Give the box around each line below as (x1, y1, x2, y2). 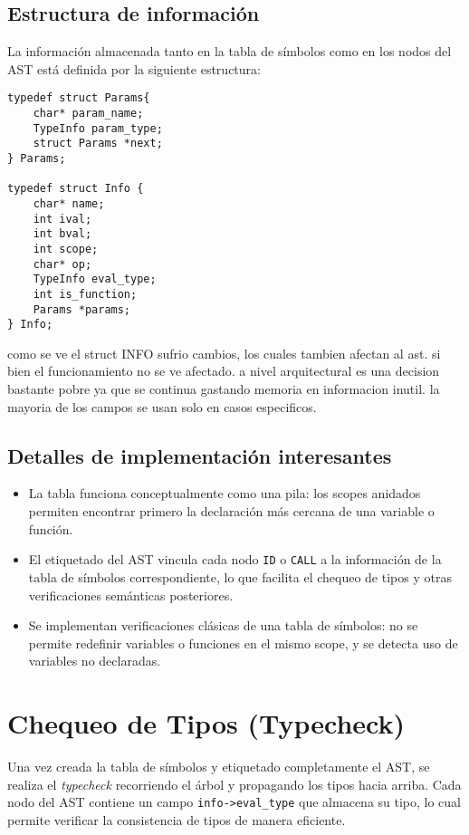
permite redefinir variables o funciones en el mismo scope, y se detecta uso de (28, 633, 458, 652)
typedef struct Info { (7, 182, 144, 196)
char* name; (33, 197, 105, 210)
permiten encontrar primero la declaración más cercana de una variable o (28, 502, 435, 521)
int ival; (33, 212, 92, 226)
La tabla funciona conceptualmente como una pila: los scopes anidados (28, 484, 421, 503)
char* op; (33, 257, 92, 271)
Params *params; (33, 302, 131, 316)
